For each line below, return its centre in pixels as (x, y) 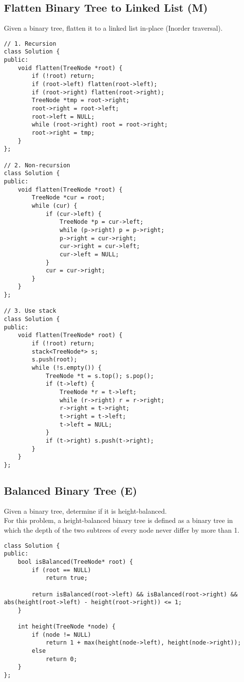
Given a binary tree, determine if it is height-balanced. (85, 511)
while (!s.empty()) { (67, 368)
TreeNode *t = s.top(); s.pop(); (100, 376)
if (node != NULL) (61, 635)
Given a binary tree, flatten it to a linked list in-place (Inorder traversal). (113, 28)
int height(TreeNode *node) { (67, 627)
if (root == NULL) (61, 570)
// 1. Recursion (30, 44)
